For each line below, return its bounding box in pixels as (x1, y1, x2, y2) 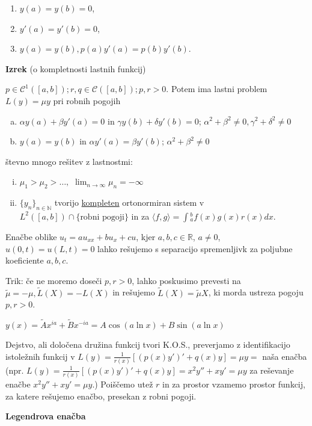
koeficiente (5, 254, 44, 267)
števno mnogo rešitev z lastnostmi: (5, 155, 133, 167)
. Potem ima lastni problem (166, 82, 268, 95)
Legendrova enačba (5, 410, 86, 422)
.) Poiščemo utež (92, 378, 153, 390)
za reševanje (249, 363, 294, 376)
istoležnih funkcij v (5, 350, 75, 362)
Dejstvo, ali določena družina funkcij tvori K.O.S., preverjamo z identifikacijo (5, 338, 290, 350)
